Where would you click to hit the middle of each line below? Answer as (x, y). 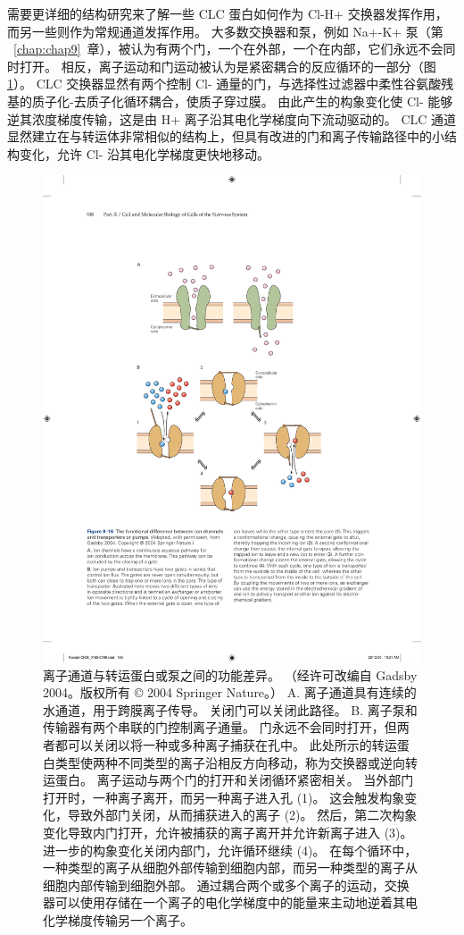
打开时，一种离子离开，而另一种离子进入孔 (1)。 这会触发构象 (224, 797)
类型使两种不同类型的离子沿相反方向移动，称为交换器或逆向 (230, 762)
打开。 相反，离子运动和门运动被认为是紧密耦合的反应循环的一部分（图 (228, 66)
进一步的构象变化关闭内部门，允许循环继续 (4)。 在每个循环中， (230, 850)
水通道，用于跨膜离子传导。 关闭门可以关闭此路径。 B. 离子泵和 (230, 709)
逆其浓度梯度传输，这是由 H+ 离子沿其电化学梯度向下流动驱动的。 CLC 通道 (232, 118)
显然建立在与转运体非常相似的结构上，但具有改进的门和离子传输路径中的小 (226, 136)
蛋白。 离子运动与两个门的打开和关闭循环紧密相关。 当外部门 (234, 780)
